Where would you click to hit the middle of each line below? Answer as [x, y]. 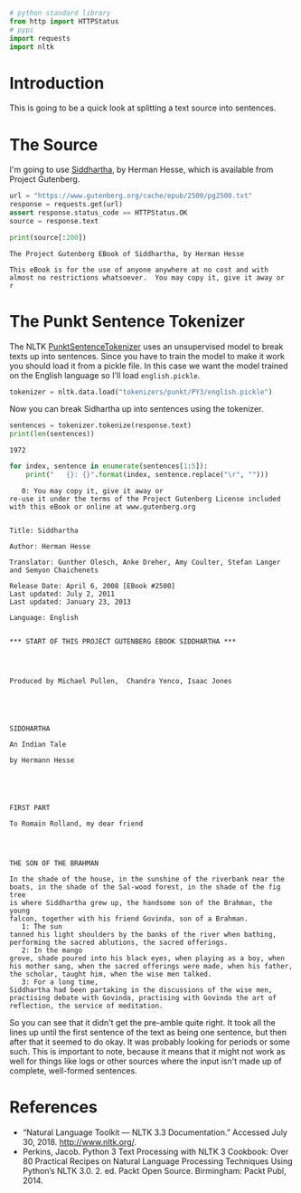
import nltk [32, 47]
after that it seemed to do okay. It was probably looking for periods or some [150, 1042]
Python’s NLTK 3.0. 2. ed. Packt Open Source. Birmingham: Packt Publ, [154, 1170]
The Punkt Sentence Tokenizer [127, 321]
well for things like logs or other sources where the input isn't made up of [146, 1061]
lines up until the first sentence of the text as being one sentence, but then [148, 1032]
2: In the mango [52, 950]
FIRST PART [30, 807]
